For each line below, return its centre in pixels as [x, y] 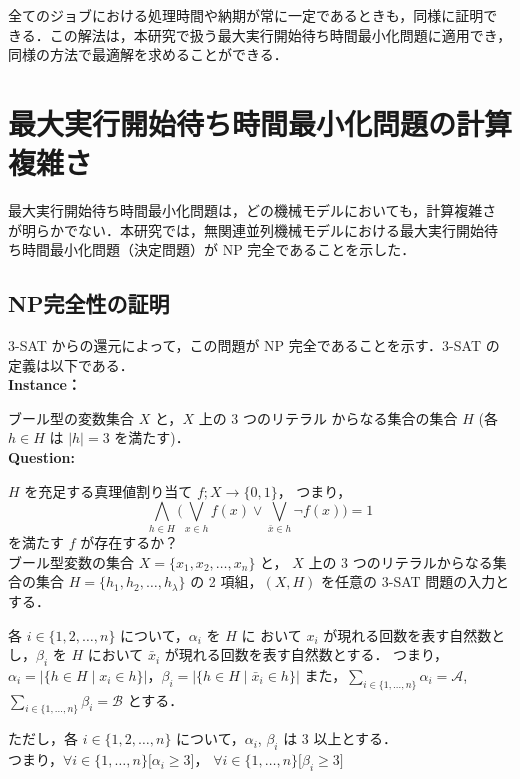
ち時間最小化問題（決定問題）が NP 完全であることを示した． [212, 249]
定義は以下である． [71, 364]
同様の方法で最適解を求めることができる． [148, 54]
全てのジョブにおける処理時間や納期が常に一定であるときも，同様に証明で [253, 15]
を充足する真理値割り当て [108, 490]
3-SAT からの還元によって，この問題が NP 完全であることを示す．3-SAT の [254, 345]
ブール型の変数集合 [71, 417]
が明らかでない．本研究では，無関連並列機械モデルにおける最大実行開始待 [253, 229]
